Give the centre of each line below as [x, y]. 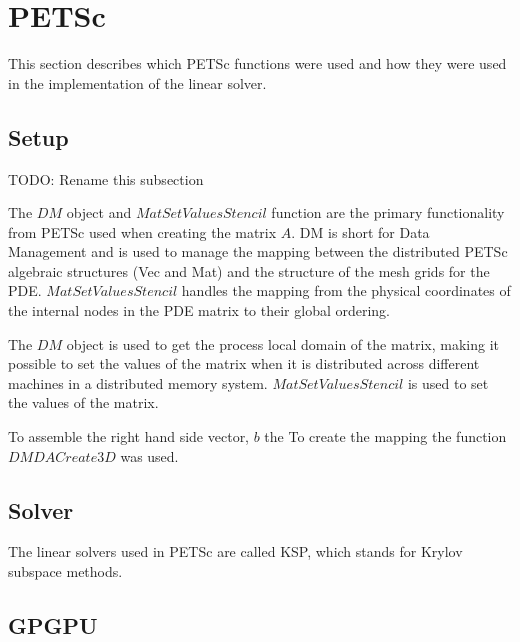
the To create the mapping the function [385, 436]
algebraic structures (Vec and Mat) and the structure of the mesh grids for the [249, 270]
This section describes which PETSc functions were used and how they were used [257, 63]
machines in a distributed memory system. [138, 382]
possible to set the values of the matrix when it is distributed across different [244, 363]
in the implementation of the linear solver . [137, 82]
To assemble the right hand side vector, [129, 436]
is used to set [448, 382]
